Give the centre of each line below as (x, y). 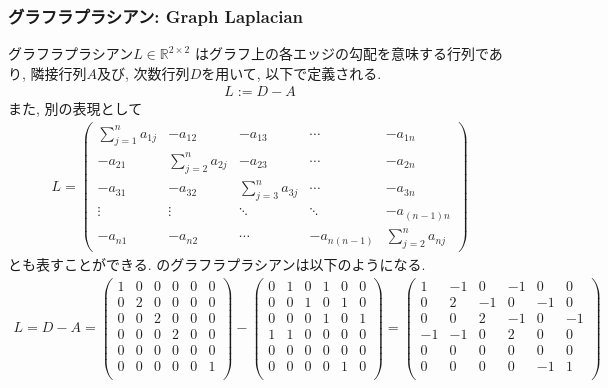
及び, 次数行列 (143, 72)
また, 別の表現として (75, 108)
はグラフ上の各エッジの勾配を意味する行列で (341, 53)
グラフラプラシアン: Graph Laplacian (156, 15)
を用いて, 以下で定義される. (291, 72)
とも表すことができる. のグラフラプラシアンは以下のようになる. (217, 264)
